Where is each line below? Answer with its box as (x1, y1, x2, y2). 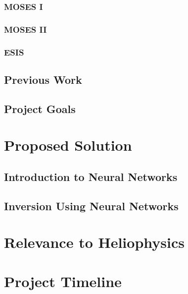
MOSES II (4, 23, 47, 35)
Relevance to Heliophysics (4, 232, 185, 252)
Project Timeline (4, 271, 122, 291)
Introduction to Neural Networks (4, 169, 178, 184)
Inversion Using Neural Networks (4, 198, 179, 213)
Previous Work (4, 71, 82, 87)
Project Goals (4, 101, 76, 116)
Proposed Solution (4, 135, 132, 155)
